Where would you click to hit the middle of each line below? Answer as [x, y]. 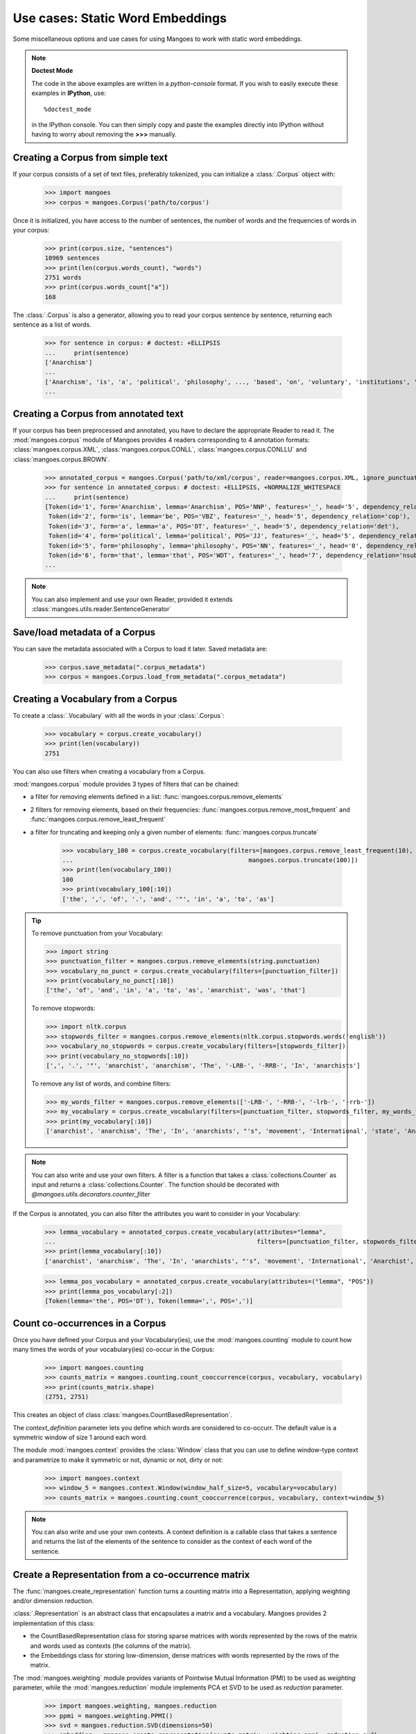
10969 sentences [72, 258]
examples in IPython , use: [69, 93]
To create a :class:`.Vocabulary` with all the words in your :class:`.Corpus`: [119, 715]
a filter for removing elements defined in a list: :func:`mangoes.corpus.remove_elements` [157, 797]
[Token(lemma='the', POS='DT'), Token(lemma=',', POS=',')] [149, 1301]
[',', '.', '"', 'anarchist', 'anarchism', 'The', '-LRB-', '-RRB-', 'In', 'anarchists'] [203, 1066]
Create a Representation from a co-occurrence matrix [131, 1574]
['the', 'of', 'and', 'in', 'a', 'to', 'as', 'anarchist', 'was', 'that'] [176, 990]
